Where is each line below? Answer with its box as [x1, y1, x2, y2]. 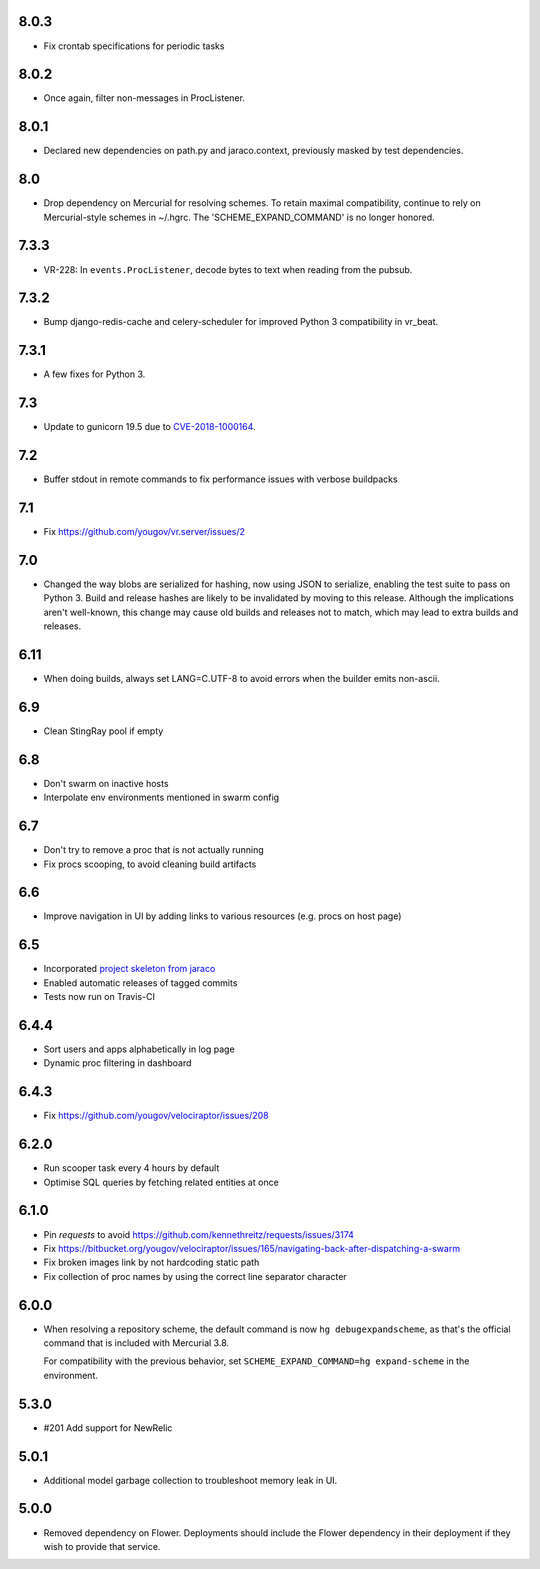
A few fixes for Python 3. [43, 368, 146, 380]
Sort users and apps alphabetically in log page [43, 1043, 235, 1055]
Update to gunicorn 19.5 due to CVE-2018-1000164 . [43, 421, 256, 433]
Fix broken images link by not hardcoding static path [43, 1256, 260, 1269]
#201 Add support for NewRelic [43, 1421, 173, 1434]
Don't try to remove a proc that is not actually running [43, 844, 264, 856]
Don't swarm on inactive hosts [43, 777, 169, 789]
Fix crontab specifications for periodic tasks [43, 40, 225, 52]
